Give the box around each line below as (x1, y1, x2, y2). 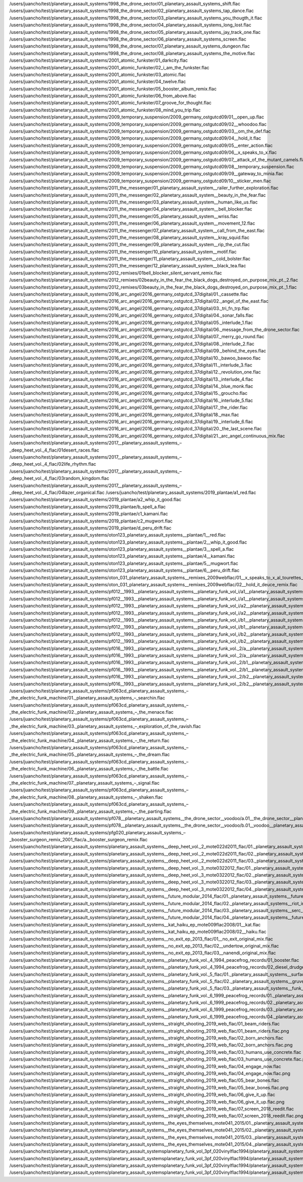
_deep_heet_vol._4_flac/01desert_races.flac (9, 447, 99, 453)
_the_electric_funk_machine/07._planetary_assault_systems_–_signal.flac (9, 780, 160, 786)
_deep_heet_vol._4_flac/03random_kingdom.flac (9, 475, 110, 481)
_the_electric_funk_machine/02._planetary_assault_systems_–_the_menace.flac (9, 709, 174, 715)
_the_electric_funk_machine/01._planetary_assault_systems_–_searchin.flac (9, 695, 165, 701)
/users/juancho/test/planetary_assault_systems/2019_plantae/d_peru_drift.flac (9, 524, 172, 531)
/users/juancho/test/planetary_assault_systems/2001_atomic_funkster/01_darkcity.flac (9, 57, 188, 63)
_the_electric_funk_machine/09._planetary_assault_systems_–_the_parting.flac (9, 808, 172, 814)
